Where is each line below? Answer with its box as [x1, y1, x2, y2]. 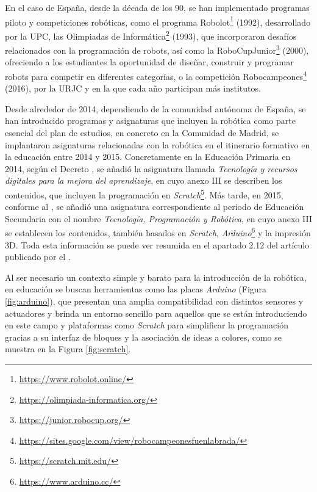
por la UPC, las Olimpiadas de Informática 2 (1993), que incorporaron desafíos [5, 27, 297, 42]
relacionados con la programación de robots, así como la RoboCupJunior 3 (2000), [5, 42, 309, 56]
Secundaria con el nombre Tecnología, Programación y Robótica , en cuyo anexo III [5, 212, 312, 225]
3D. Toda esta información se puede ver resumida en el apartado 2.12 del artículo [5, 238, 310, 251]
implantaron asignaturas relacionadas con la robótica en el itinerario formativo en [5, 138, 310, 151]
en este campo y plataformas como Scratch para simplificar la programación [5, 319, 288, 331]
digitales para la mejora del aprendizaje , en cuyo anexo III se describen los [5, 174, 282, 187]
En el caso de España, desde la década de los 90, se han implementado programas [5, 1, 310, 13]
